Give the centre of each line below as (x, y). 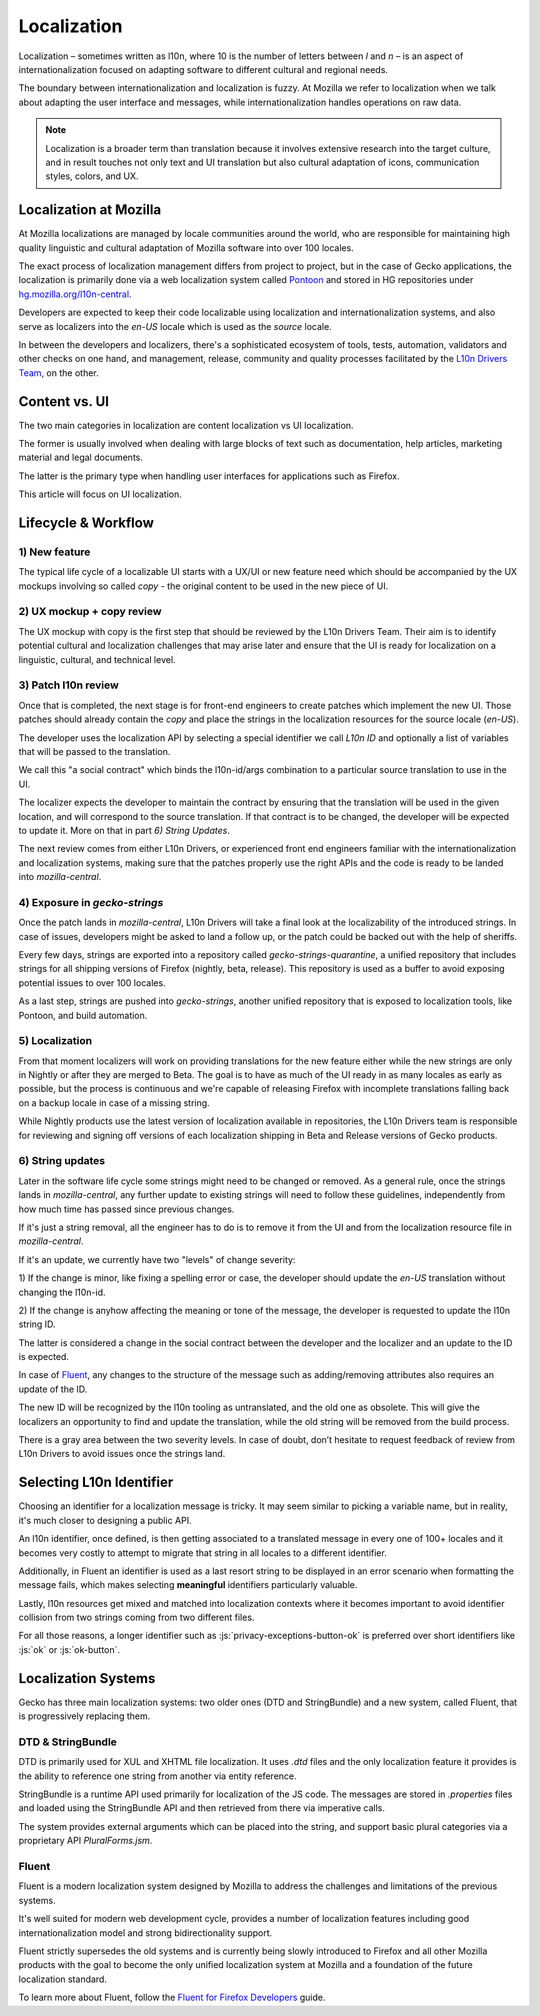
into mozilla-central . (60, 877)
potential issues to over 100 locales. (92, 982)
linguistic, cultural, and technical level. (97, 659)
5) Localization (55, 1041)
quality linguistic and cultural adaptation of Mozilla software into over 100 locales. (186, 247)
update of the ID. (53, 1389)
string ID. (37, 1324)
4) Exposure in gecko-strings (91, 902)
